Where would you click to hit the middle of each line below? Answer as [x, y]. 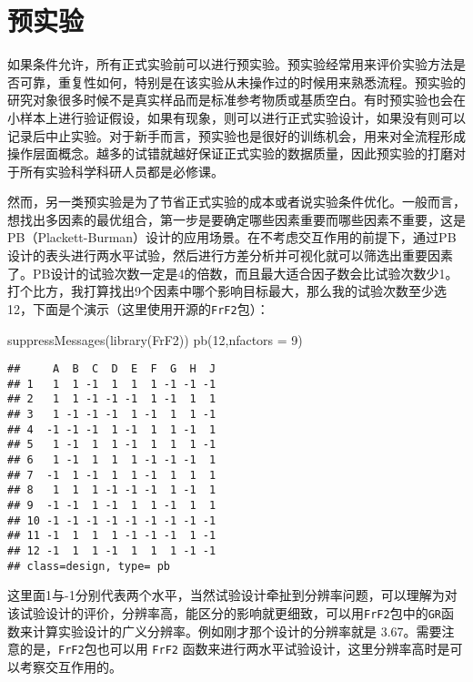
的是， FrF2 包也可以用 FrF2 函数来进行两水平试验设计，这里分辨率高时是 [235, 649]
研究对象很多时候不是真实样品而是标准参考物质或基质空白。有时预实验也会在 [236, 100]
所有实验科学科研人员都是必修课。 [121, 171]
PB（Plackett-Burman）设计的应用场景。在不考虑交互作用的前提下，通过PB [232, 237]
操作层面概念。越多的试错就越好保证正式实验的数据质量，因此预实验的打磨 [230, 153]
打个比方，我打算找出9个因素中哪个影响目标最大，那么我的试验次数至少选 [227, 291]
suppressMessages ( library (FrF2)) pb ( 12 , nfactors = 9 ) [155, 339]
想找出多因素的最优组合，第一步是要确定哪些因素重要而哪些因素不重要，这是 [236, 219]
